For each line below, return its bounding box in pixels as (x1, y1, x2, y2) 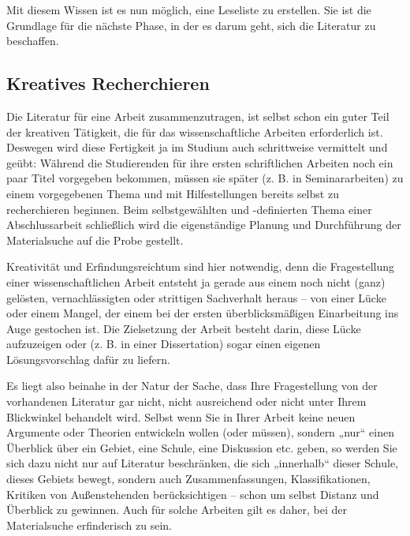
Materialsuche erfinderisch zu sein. (6, 516, 172, 533)
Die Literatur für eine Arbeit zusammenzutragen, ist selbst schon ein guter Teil (6, 107, 389, 124)
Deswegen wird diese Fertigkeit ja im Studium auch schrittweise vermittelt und (6, 139, 388, 156)
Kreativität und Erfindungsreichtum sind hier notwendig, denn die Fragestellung (6, 258, 395, 275)
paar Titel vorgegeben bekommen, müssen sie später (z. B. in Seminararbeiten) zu (6, 170, 404, 186)
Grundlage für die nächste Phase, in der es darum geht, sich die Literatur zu (6, 17, 376, 33)
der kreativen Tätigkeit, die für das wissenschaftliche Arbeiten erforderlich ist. (6, 123, 383, 140)
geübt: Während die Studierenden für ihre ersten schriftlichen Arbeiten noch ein (6, 154, 393, 171)
